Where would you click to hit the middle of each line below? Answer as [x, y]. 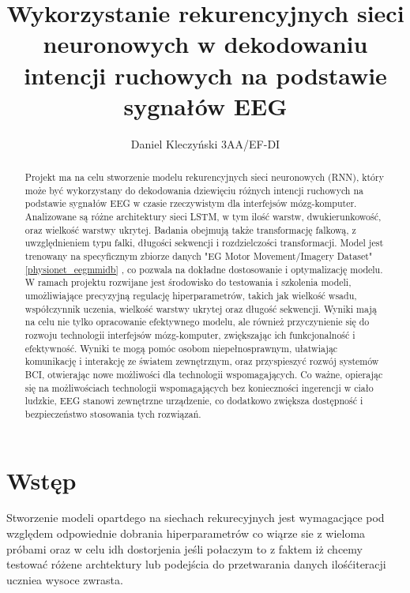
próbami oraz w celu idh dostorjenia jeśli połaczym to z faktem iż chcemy [184, 548]
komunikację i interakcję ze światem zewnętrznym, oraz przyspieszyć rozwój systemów [202, 361]
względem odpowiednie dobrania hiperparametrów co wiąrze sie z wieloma [186, 533]
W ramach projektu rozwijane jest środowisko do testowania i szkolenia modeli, [188, 282]
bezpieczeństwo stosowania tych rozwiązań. [113, 413]
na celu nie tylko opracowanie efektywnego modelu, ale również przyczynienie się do [197, 322]
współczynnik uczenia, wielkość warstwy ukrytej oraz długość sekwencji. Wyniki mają [201, 308]
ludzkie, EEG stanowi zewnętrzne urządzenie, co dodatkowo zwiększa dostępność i [194, 401]
